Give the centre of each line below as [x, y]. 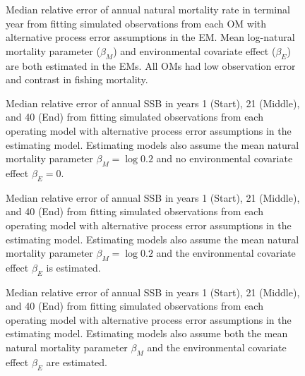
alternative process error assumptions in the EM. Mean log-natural [150, 37]
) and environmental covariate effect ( [195, 50]
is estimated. [73, 267]
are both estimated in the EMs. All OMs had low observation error [151, 65]
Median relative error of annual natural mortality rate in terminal [148, 9]
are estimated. [77, 362]
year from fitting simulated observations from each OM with [136, 23]
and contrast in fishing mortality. [77, 79]
